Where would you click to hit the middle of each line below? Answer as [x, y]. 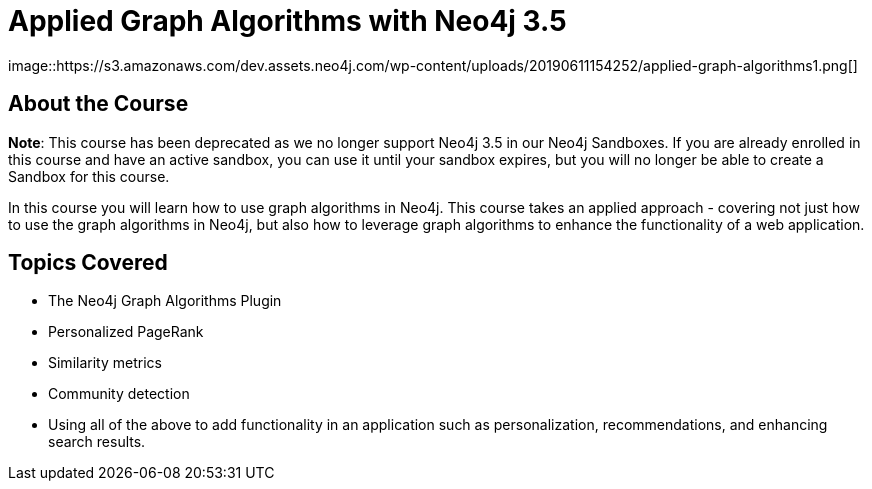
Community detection [119, 394]
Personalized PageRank [126, 332]
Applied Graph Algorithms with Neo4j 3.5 [287, 21]
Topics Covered [88, 263]
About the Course [98, 104]
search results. [97, 442]
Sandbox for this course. [89, 176]
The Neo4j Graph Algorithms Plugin [165, 301]
